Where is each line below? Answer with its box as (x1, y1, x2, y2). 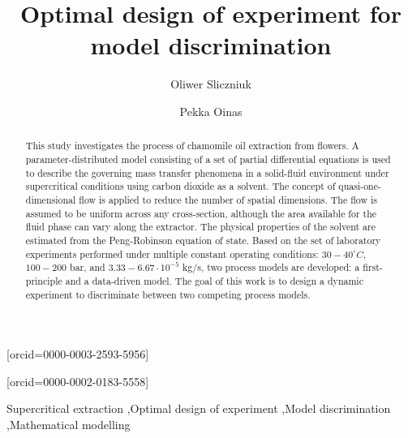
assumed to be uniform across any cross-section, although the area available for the (25, 206, 377, 220)
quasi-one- (338, 179, 381, 193)
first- (363, 260, 383, 274)
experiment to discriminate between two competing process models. (25, 287, 311, 301)
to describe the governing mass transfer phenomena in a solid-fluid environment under (25, 165, 389, 179)
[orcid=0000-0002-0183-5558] (6, 372, 149, 389)
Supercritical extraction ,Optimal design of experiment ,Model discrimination (6, 400, 391, 417)
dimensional (25, 192, 76, 206)
